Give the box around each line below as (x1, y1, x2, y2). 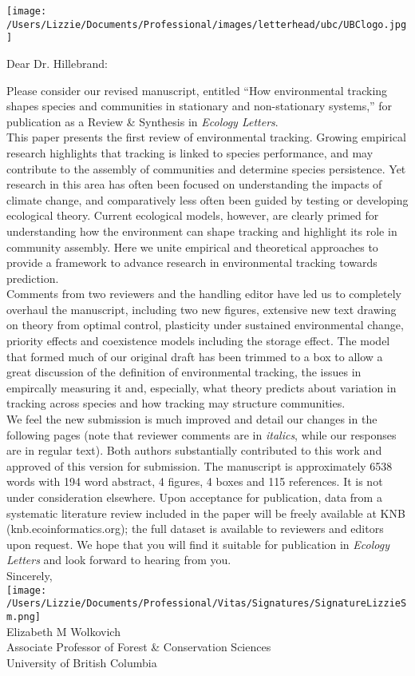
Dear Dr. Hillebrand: (6, 54, 108, 71)
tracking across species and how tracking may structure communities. (6, 395, 346, 412)
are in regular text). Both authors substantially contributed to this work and (6, 442, 382, 459)
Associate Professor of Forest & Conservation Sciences (6, 638, 271, 655)
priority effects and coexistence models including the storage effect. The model (6, 332, 390, 349)
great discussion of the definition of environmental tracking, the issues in (6, 364, 362, 380)
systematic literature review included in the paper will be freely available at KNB (6, 504, 405, 521)
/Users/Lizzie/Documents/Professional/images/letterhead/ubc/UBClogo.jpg (6, 18, 407, 30)
